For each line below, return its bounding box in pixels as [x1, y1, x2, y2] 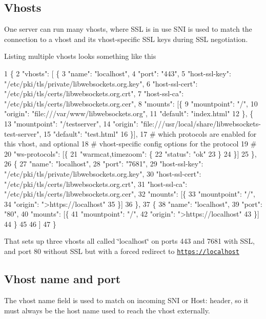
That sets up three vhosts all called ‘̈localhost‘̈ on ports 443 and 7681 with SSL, [4, 236, 255, 246]
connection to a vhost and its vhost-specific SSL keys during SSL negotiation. [4, 33, 248, 44]
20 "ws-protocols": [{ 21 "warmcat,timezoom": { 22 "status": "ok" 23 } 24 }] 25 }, [4, 148, 257, 159]
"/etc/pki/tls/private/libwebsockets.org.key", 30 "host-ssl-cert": [4, 168, 201, 179]
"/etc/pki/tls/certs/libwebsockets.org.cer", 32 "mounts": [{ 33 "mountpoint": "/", [4, 188, 255, 199]
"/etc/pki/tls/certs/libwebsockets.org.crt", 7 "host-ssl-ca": [4, 88, 184, 99]
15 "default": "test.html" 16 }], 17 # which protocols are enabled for [43, 128, 257, 139]
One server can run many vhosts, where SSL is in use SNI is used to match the [4, 24, 252, 34]
